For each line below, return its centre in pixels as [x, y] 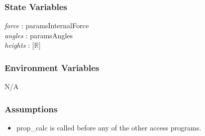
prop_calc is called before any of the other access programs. [109, 128]
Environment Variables [52, 67]
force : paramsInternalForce [47, 25]
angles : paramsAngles [39, 35]
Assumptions [31, 109]
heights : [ [19, 45]
